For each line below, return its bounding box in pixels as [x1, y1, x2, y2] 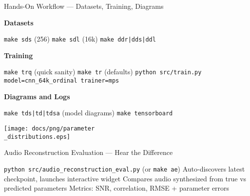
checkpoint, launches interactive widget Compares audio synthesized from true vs [4, 173, 247, 183]
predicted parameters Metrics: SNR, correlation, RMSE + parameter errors [4, 183, 230, 193]
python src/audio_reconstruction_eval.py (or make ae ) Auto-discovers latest [4, 163, 245, 174]
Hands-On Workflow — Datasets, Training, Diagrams [4, 1, 164, 11]
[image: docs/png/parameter [4, 125, 95, 132]
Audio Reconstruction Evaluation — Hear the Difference [4, 147, 173, 157]
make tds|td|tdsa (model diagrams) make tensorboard [4, 108, 173, 118]
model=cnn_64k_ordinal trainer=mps [4, 77, 119, 85]
